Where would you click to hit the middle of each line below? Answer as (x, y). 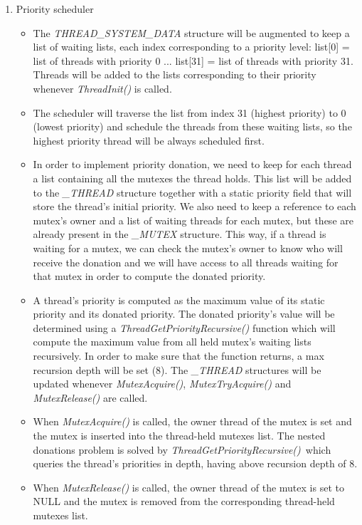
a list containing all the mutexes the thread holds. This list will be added (192, 178)
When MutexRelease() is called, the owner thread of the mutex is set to (188, 487)
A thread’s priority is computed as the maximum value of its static (179, 300)
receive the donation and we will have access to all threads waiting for (186, 262)
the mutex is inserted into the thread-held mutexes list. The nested (179, 436)
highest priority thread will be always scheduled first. (149, 140)
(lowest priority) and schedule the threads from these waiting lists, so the (192, 126)
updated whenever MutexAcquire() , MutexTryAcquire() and (162, 384)
